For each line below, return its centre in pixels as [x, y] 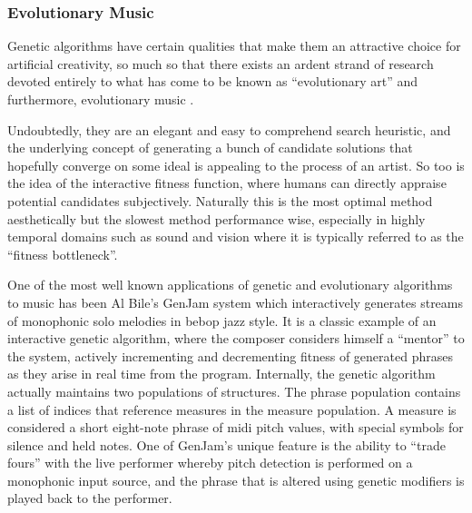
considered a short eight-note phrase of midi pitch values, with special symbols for [236, 427]
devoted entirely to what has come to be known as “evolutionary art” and [213, 81]
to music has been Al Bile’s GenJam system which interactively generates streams [236, 302]
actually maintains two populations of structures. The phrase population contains [234, 391]
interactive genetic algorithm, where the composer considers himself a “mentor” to [236, 338]
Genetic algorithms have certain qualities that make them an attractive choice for [234, 46]
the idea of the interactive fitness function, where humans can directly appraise [227, 183]
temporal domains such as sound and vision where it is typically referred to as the [236, 237]
